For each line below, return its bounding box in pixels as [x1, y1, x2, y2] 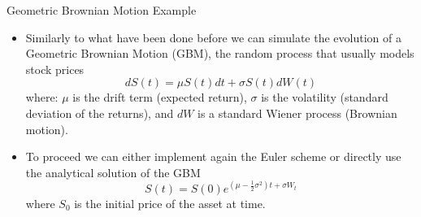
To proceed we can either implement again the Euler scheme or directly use [25, 148, 401, 165]
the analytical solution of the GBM [25, 163, 201, 180]
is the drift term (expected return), [72, 89, 247, 106]
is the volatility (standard [261, 89, 388, 106]
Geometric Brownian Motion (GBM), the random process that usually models [25, 45, 414, 62]
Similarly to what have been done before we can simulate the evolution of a [25, 28, 401, 46]
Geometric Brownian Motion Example [7, 2, 197, 18]
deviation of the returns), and [25, 104, 174, 121]
